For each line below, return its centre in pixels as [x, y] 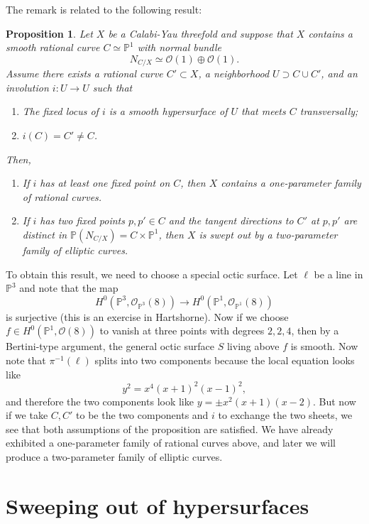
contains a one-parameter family [291, 183]
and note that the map [69, 288]
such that [112, 87]
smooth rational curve [53, 47]
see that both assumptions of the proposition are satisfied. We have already [170, 429]
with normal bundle [180, 47]
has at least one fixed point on [105, 183]
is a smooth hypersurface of [168, 111]
